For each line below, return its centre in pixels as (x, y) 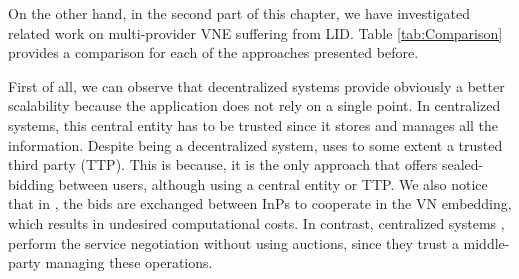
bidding (31, 183)
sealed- (462, 164)
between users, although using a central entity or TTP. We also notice (273, 183)
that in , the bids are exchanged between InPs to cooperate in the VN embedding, (260, 203)
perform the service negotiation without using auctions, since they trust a (233, 242)
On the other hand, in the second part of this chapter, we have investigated (239, 13)
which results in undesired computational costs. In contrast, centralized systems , (256, 222)
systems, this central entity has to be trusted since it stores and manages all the (253, 124)
